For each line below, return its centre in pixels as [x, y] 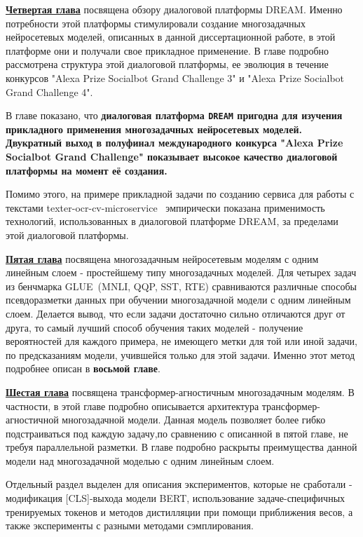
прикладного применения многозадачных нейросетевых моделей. [154, 129]
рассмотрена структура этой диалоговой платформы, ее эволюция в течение [167, 64]
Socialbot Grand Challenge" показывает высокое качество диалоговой [172, 156]
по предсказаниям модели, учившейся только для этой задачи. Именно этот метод [180, 354]
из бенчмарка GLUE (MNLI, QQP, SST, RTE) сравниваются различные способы [181, 286]
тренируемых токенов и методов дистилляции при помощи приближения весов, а [179, 511]
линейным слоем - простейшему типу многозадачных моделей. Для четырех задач [181, 272]
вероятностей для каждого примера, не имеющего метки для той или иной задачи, [181, 341]
